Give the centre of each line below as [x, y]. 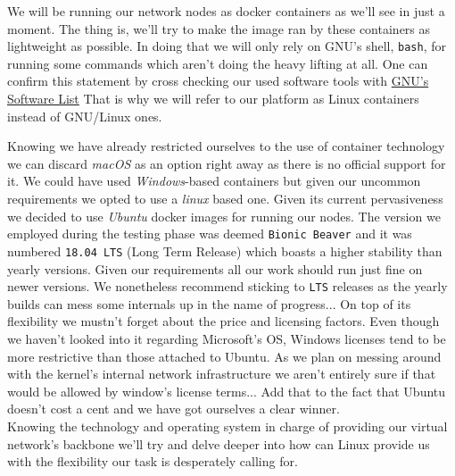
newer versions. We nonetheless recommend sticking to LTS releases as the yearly [227, 286]
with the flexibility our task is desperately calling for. [153, 461]
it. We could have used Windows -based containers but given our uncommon [214, 181]
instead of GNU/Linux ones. [85, 116]
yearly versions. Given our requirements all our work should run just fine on [215, 268]
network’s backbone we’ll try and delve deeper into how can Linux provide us [219, 443]
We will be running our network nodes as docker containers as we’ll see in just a [226, 11]
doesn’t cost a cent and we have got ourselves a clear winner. [174, 409]
